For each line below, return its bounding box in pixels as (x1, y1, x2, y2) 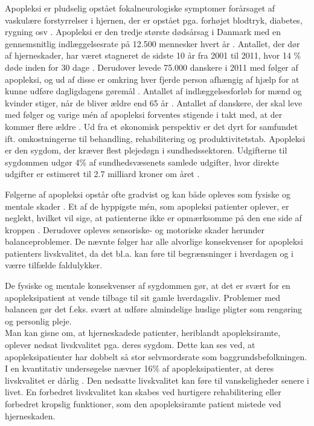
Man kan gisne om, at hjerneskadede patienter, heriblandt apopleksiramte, (5, 326, 281, 339)
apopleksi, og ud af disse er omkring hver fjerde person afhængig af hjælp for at (5, 73, 300, 85)
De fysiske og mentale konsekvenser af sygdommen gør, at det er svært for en (5, 279, 290, 292)
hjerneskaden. (5, 409, 56, 422)
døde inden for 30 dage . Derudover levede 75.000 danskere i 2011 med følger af (5, 60, 298, 73)
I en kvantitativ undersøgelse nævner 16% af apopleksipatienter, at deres (5, 362, 274, 375)
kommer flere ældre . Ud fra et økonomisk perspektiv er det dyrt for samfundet (5, 120, 298, 132)
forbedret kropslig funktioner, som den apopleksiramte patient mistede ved (5, 398, 281, 410)
